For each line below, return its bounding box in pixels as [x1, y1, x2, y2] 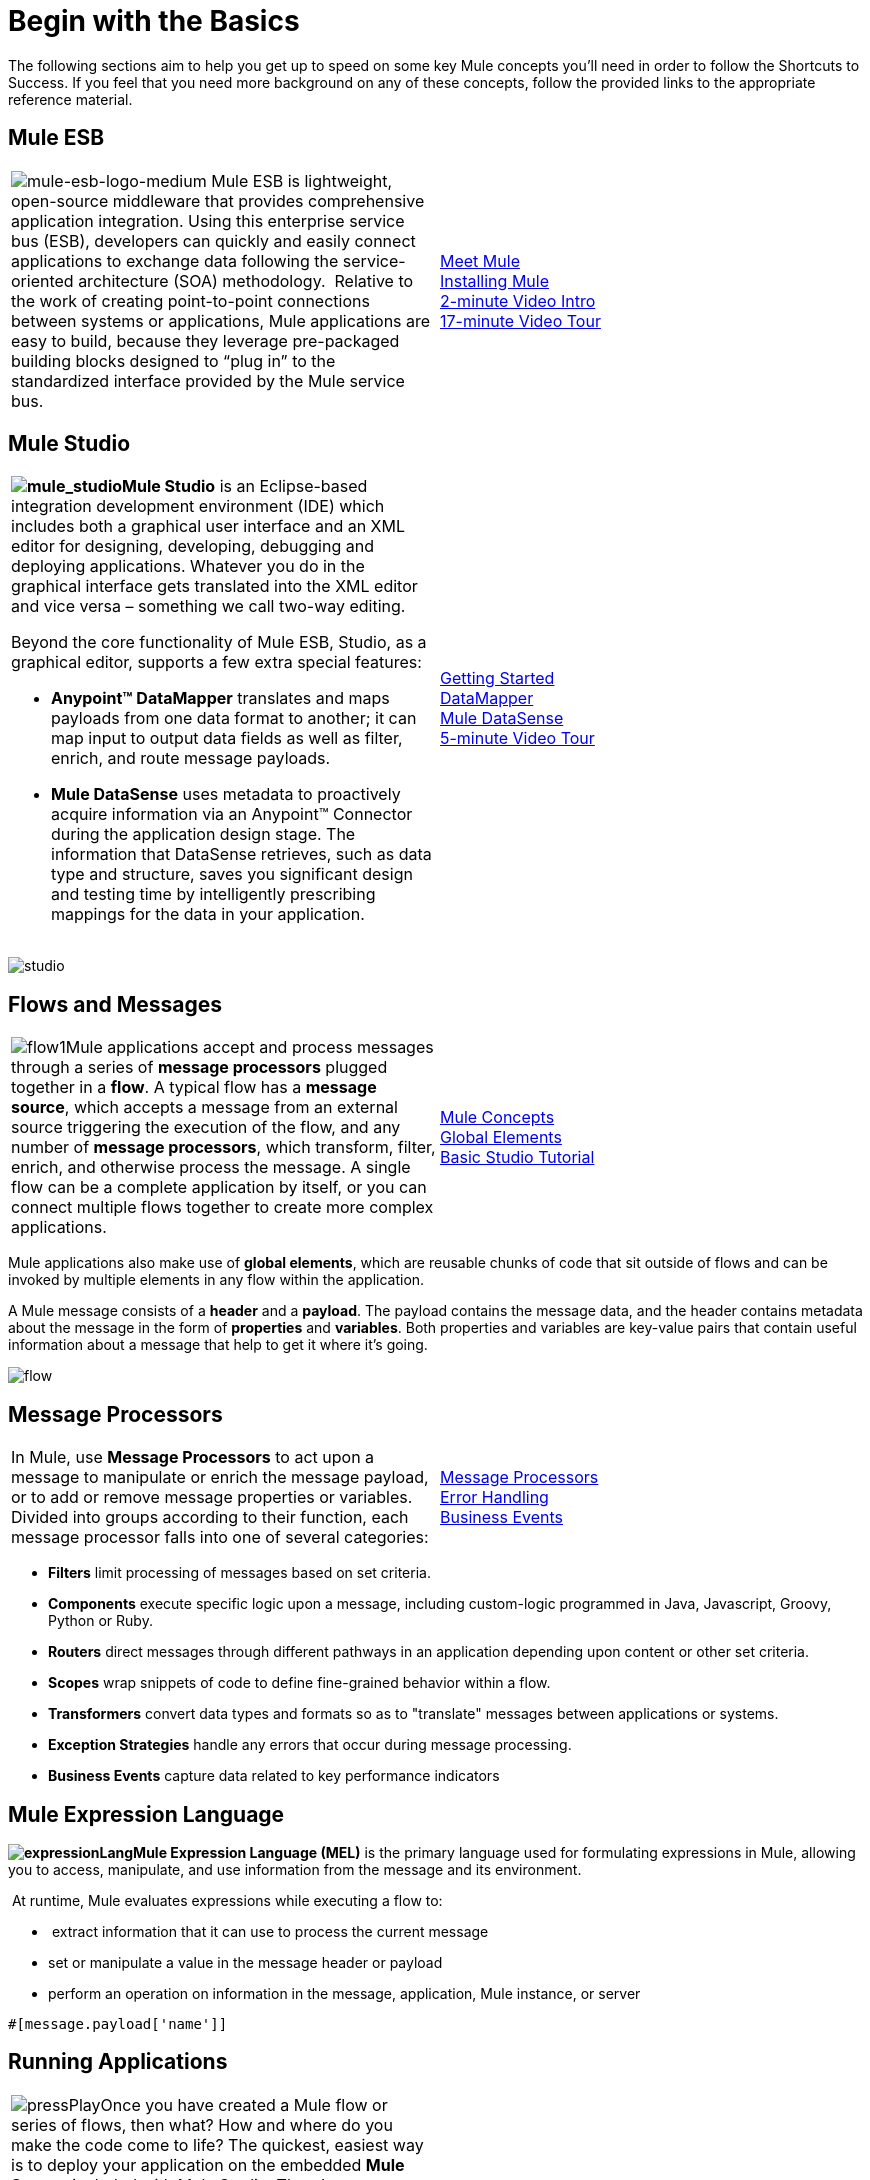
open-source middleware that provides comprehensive [11, 190, 425, 211]
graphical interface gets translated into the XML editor [11, 576, 418, 597]
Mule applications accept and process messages [65, 1037, 434, 1058]
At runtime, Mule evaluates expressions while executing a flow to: [11, 1891, 443, 1909]
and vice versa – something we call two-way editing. [11, 596, 406, 617]
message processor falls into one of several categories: [11, 1527, 429, 1548]
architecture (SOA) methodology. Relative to [78, 270, 414, 291]
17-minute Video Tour [440, 310, 601, 331]
